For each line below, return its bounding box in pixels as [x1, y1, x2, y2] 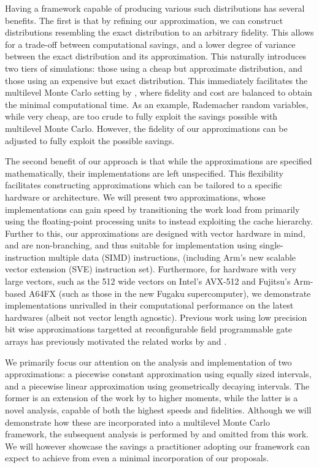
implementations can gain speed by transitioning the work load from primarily [5, 202, 300, 215]
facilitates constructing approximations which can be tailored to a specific [5, 178, 282, 191]
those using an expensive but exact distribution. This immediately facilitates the [5, 74, 308, 86]
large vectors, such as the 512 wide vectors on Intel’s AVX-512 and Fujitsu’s [5, 275, 291, 288]
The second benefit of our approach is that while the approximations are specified [5, 155, 312, 167]
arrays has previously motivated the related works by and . [5, 335, 227, 348]
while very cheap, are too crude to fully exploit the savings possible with [5, 110, 278, 123]
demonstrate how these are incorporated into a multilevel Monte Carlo [5, 415, 270, 428]
